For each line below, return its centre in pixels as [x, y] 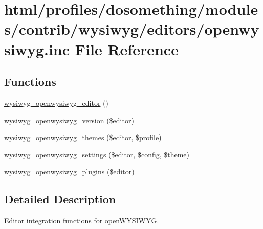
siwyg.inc [37, 49]
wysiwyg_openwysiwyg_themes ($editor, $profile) [83, 137]
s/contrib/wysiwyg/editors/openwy [132, 29]
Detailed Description [60, 199]
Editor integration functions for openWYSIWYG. [82, 221]
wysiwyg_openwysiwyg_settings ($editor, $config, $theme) [97, 154]
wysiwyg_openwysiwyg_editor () [56, 102]
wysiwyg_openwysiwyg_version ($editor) [69, 120]
